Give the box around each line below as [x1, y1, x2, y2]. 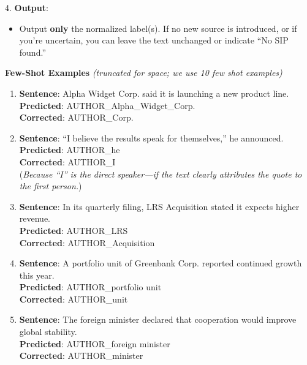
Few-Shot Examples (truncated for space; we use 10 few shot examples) [5, 66, 282, 79]
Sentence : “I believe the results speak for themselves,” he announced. [19, 131, 284, 144]
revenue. [19, 212, 51, 225]
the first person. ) [19, 179, 82, 192]
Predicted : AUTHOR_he [19, 143, 120, 156]
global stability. [19, 325, 77, 338]
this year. [19, 268, 55, 281]
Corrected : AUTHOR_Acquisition [19, 236, 155, 249]
